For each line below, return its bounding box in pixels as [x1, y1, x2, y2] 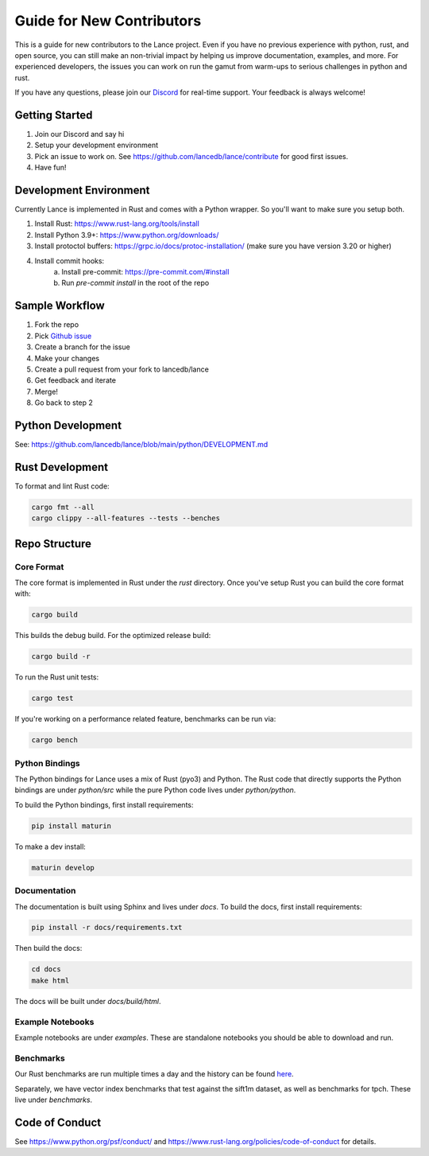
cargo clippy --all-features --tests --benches [31, 514, 220, 523]
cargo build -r [31, 652, 91, 661]
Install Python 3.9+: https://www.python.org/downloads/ [34, 230, 219, 239]
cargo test [31, 694, 74, 703]
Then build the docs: [14, 944, 83, 953]
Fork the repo [34, 320, 79, 329]
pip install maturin [31, 821, 111, 831]
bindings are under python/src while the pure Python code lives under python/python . [14, 785, 296, 795]
